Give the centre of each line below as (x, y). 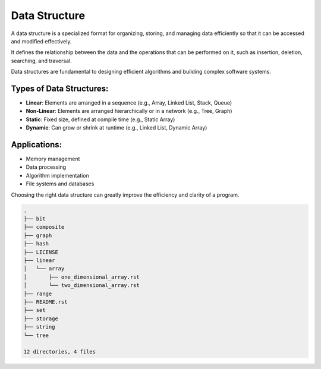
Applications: (37, 145)
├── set (34, 310)
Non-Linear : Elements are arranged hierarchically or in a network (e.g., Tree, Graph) (129, 111)
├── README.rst (45, 302)
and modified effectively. (41, 41)
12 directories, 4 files (60, 352)
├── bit (34, 219)
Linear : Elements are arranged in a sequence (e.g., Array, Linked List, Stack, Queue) (129, 103)
